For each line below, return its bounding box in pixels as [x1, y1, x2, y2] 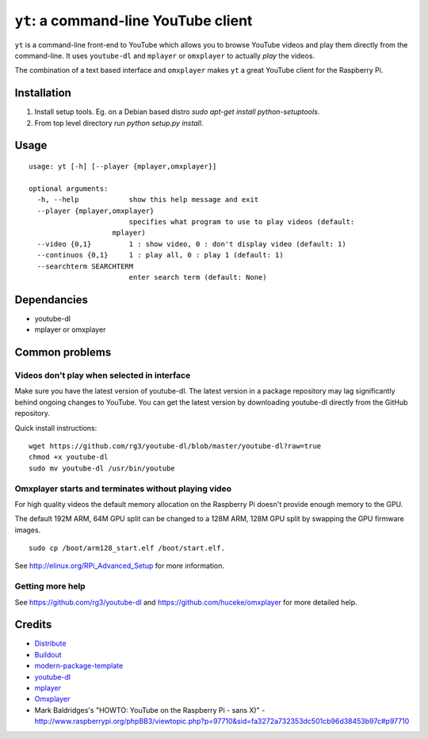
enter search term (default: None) [128, 272, 267, 281]
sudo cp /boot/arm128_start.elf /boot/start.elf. [29, 543, 226, 553]
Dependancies [14, 293, 89, 307]
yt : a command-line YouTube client [14, 12, 253, 29]
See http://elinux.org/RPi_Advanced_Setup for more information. [14, 561, 225, 570]
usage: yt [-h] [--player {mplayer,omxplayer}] [29, 162, 217, 171]
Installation [14, 86, 71, 100]
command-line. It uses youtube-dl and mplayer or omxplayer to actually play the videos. [14, 51, 315, 60]
